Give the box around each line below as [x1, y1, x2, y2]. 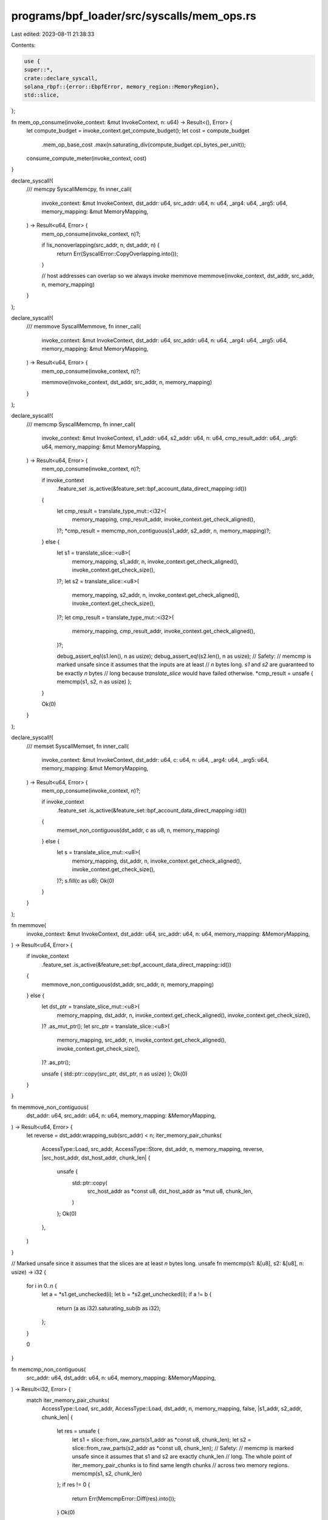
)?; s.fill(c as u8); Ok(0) [56, 877, 115, 884]
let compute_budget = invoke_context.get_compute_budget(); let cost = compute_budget [26, 127, 250, 134]
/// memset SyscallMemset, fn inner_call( [26, 742, 129, 750]
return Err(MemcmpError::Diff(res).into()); [72, 1494, 176, 1502]
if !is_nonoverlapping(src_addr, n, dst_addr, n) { [41, 241, 160, 249]
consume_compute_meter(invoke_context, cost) [26, 155, 147, 162]
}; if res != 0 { [56, 1481, 91, 1488]
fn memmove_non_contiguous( [11, 1104, 89, 1111]
